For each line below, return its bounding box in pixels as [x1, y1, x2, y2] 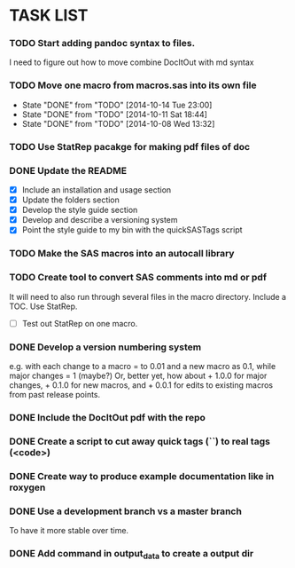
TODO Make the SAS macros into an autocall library [9, 248, 235, 260]
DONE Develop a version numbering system [9, 341, 202, 353]
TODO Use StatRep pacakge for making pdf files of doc [9, 140, 251, 153]
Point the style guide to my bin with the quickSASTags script [21, 225, 243, 235]
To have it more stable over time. [9, 525, 129, 535]
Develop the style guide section [21, 205, 138, 216]
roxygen [9, 481, 46, 493]
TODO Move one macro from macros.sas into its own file [9, 79, 257, 91]
